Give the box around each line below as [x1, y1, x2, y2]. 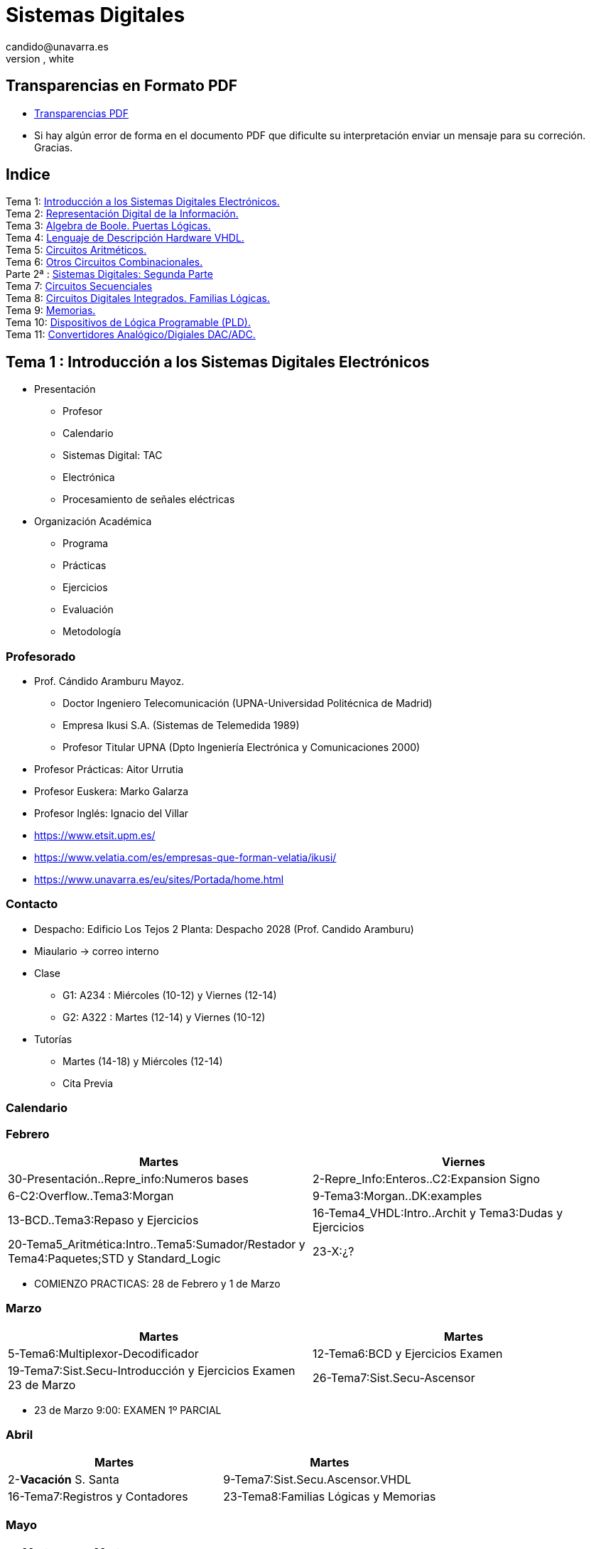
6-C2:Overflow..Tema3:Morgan [8, 1188, 174, 1203]
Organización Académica [34, 515, 152, 528]
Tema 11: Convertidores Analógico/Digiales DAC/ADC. [6, 328, 256, 341]
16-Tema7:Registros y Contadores [8, 1489, 188, 1504]
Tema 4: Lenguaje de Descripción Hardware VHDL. [6, 232, 244, 244]
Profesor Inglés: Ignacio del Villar [34, 807, 189, 820]
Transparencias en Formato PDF [6, 77, 238, 95]
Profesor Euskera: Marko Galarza [34, 785, 189, 798]
